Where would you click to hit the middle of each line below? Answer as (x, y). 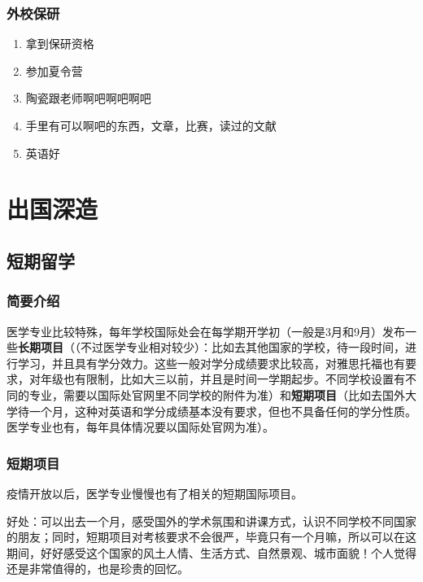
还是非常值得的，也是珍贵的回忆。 (98, 569)
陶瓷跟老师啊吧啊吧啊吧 (88, 98)
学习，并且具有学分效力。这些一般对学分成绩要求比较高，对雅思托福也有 (211, 363)
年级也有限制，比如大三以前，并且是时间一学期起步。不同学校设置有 (222, 379)
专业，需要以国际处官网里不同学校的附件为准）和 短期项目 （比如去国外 (217, 394)
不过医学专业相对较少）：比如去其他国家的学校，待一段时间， (242, 347)
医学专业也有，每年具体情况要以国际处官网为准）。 (140, 427)
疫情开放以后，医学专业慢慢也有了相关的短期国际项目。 (155, 493)
